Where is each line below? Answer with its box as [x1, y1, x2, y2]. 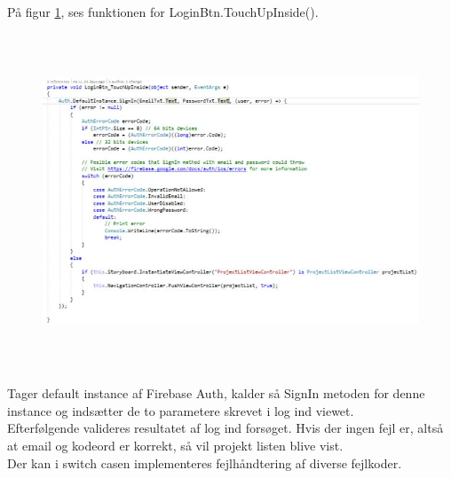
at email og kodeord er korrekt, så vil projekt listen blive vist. [7, 435, 344, 454]
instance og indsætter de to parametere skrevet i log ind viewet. [7, 401, 354, 419]
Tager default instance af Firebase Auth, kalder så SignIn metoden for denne [7, 384, 425, 403]
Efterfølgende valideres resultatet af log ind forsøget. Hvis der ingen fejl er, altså [7, 419, 444, 437]
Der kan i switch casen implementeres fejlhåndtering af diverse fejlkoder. [7, 453, 402, 472]
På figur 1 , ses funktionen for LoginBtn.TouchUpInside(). [7, 3, 319, 20]
